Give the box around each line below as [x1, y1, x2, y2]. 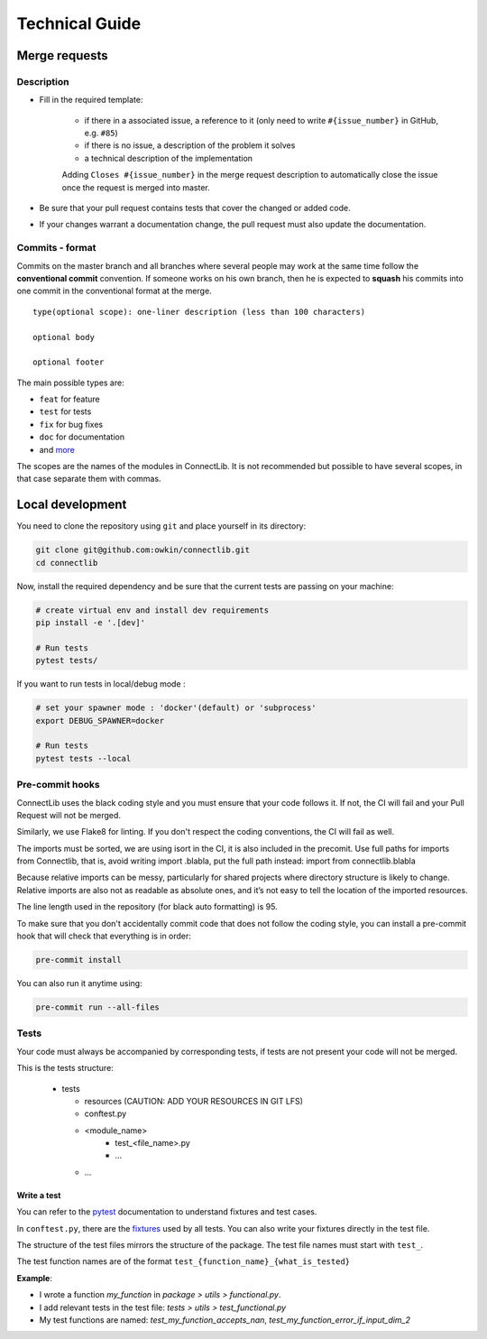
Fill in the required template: [39, 95, 143, 106]
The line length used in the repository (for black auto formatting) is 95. [16, 901, 279, 912]
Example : [16, 1272, 53, 1283]
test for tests [39, 406, 92, 417]
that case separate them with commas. [16, 474, 161, 485]
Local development [16, 497, 127, 513]
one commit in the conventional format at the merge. [16, 285, 212, 297]
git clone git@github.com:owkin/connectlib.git [35, 545, 250, 555]
